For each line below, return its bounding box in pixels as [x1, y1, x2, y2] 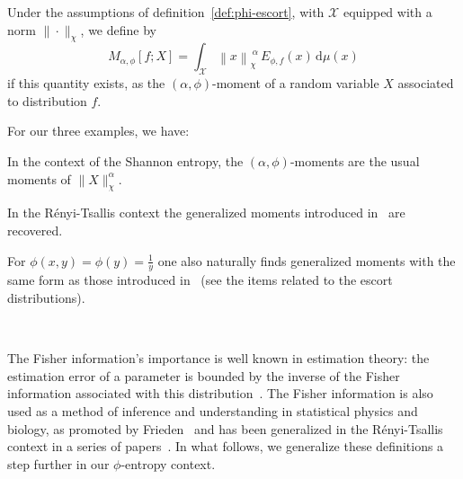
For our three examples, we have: [7, 121, 190, 140]
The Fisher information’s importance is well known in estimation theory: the [7, 349, 430, 368]
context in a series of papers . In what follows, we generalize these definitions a [7, 437, 444, 456]
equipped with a [343, 3, 432, 21]
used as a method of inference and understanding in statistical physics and [7, 401, 418, 420]
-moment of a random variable [212, 74, 379, 93]
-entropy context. [120, 454, 216, 473]
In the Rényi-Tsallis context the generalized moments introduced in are [7, 203, 405, 222]
